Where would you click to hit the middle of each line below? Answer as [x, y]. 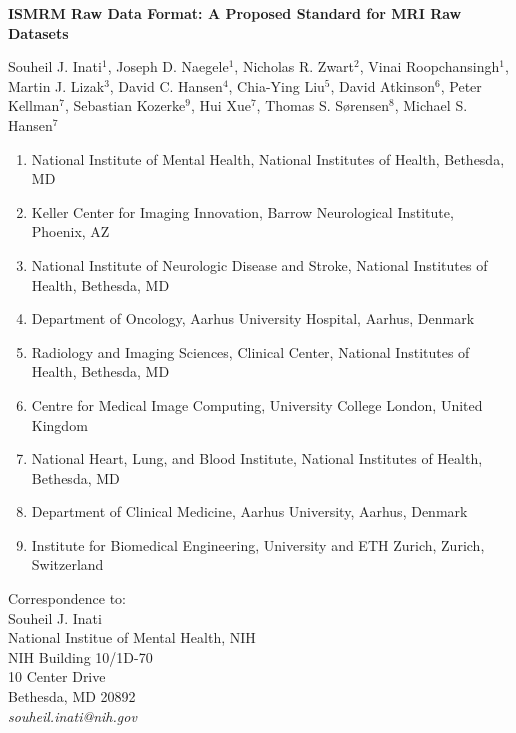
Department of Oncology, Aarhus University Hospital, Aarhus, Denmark [253, 318]
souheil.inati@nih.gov [72, 715]
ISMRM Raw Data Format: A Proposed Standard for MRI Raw [235, 13]
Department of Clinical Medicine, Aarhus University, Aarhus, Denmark [249, 511]
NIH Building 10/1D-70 [80, 656]
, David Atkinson [383, 85]
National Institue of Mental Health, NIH [132, 637]
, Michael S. [431, 105]
